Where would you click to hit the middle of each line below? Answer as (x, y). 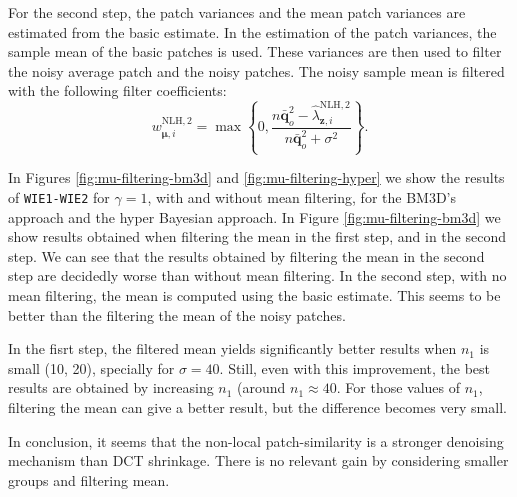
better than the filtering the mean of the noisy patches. (177, 314)
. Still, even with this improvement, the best (355, 367)
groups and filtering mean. (89, 479)
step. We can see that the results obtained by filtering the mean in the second (246, 255)
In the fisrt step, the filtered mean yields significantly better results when (232, 348)
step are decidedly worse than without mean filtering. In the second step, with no (257, 275)
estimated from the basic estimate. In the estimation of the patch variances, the (252, 31)
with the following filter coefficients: (117, 90)
